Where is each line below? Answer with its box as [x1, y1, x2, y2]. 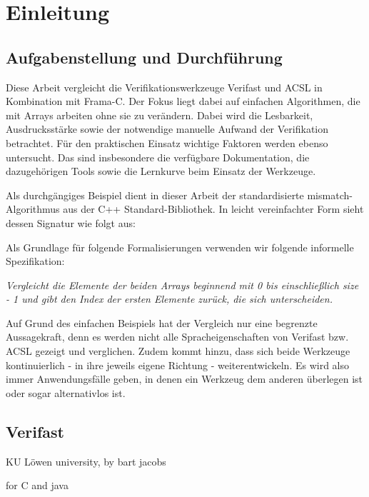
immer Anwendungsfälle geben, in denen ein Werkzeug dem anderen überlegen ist [6, 371, 363, 386]
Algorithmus [6, 201, 60, 216]
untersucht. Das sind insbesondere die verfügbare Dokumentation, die [6, 149, 310, 164]
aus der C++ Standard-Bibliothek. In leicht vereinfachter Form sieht [63, 201, 364, 216]
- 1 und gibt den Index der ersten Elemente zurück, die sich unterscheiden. [6, 291, 333, 306]
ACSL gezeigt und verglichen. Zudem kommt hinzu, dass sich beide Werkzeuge [6, 343, 350, 358]
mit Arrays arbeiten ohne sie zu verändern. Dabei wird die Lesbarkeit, [6, 107, 313, 122]
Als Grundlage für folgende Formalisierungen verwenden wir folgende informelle [6, 239, 354, 254]
